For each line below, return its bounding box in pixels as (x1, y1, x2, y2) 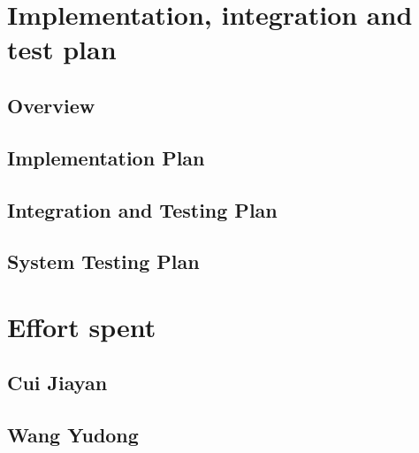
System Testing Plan (7, 248, 200, 275)
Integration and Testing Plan (7, 196, 278, 223)
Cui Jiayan (7, 369, 108, 396)
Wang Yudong (7, 421, 139, 449)
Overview (7, 91, 95, 119)
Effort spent (7, 308, 156, 344)
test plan (7, 31, 117, 67)
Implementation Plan (7, 143, 205, 171)
